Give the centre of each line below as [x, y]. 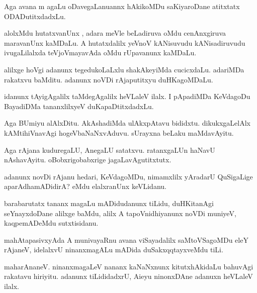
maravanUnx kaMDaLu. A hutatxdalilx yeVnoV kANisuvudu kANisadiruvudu [125, 42]
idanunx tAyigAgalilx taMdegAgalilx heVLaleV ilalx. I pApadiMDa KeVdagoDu [127, 96]
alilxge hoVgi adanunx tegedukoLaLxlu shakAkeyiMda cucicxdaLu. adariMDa [124, 69]
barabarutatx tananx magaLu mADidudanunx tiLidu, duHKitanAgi [109, 203]
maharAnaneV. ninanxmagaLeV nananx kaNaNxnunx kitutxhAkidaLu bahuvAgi [129, 266]
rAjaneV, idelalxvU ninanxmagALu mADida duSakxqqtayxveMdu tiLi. [114, 250]
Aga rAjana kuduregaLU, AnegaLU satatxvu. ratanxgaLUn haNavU [110, 150]
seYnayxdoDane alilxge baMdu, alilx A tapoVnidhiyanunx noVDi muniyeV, [120, 213]
